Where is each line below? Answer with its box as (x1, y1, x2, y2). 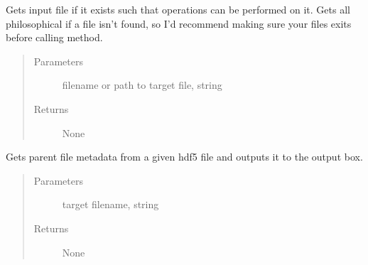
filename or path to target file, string (62, 77, 222, 92)
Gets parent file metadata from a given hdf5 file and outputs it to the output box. (6, 149, 363, 164)
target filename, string (62, 197, 159, 212)
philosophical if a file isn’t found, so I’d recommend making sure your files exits (6, 16, 352, 31)
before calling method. (6, 30, 103, 45)
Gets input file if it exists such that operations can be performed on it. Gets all (6, 2, 350, 16)
